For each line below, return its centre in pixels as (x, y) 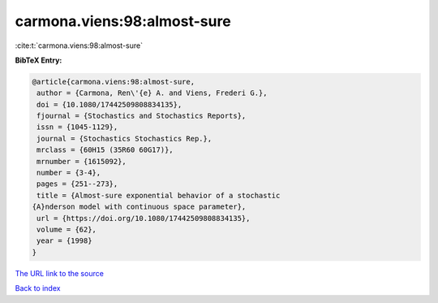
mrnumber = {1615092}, (82, 161)
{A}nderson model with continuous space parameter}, (139, 207)
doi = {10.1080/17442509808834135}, (109, 104)
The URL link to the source (60, 273)
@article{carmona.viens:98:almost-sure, (113, 82)
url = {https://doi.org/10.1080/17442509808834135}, (144, 218)
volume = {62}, (67, 229)
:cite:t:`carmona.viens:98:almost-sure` (79, 45)
